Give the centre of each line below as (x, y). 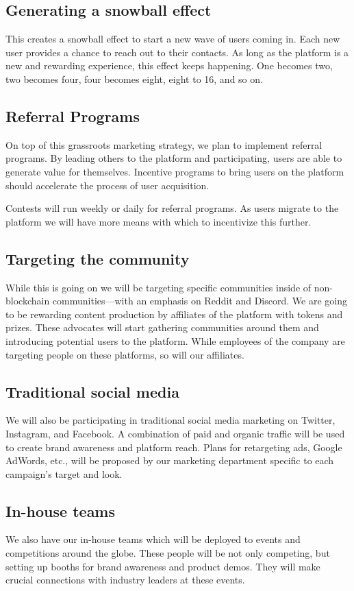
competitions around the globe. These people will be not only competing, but (168, 553)
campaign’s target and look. (64, 473)
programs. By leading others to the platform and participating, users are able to (174, 158)
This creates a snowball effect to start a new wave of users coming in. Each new (173, 39)
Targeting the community (98, 258)
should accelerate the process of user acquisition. (108, 185)
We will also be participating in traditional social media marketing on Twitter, (170, 420)
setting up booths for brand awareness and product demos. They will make (163, 566)
